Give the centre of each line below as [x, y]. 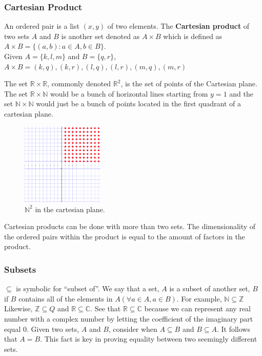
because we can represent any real [197, 308]
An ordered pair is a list [42, 26]
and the [241, 93]
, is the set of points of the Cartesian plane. [189, 83]
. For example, [199, 298]
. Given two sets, [53, 329]
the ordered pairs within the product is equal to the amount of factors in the [125, 236]
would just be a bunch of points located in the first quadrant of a [139, 104]
